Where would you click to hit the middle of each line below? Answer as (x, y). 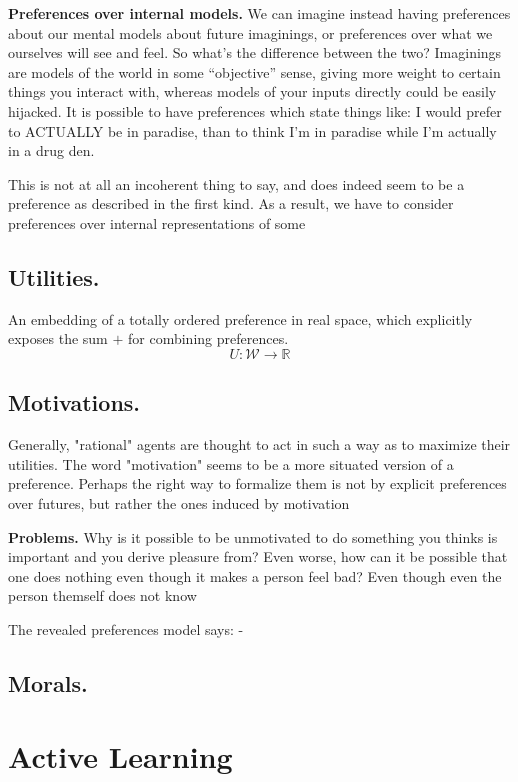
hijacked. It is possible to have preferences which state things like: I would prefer (255, 110)
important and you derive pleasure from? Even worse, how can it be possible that (258, 556)
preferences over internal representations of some (157, 222)
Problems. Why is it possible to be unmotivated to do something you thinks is (253, 536)
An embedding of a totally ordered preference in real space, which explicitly (240, 318)
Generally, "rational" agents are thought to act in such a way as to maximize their (259, 444)
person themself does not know (102, 595)
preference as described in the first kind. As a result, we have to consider (231, 203)
